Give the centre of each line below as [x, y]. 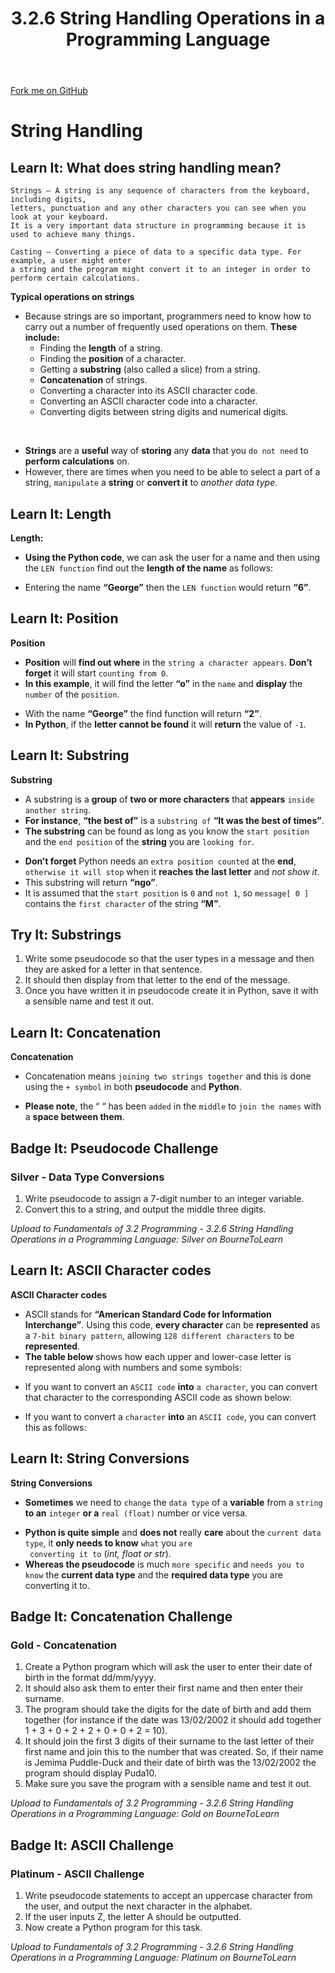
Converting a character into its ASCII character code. [148, 391]
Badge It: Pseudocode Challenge [114, 1148]
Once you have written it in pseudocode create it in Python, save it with [171, 991]
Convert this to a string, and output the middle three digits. [145, 1209]
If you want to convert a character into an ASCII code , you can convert [170, 1416]
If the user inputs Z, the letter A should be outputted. [133, 1916]
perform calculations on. [77, 461]
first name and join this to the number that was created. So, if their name [174, 1752]
